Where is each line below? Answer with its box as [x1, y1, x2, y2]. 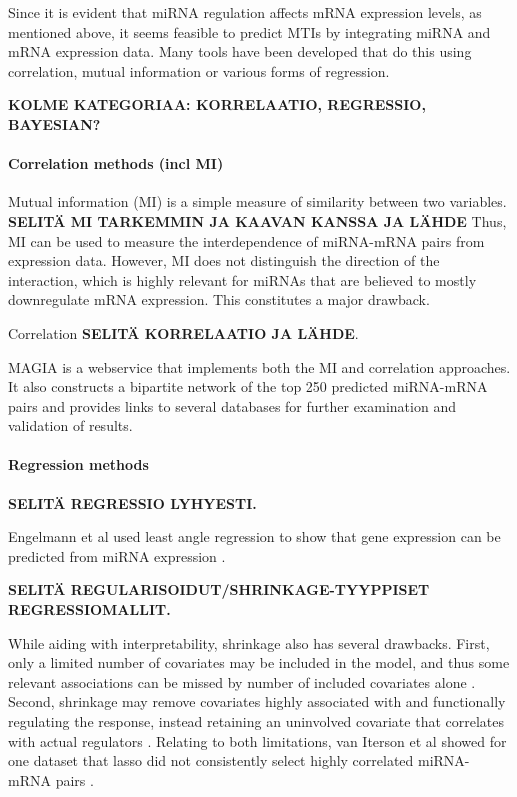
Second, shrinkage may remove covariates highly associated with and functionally [8, 691, 506, 712]
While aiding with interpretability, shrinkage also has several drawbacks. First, [8, 632, 490, 653]
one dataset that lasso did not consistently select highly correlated [8, 750, 414, 771]
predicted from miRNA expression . [8, 545, 226, 566]
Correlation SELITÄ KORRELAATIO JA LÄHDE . [8, 322, 359, 343]
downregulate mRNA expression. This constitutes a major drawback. [8, 289, 430, 310]
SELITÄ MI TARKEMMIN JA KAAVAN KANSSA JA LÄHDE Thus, [8, 210, 507, 231]
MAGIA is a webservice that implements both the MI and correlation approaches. [8, 356, 511, 377]
